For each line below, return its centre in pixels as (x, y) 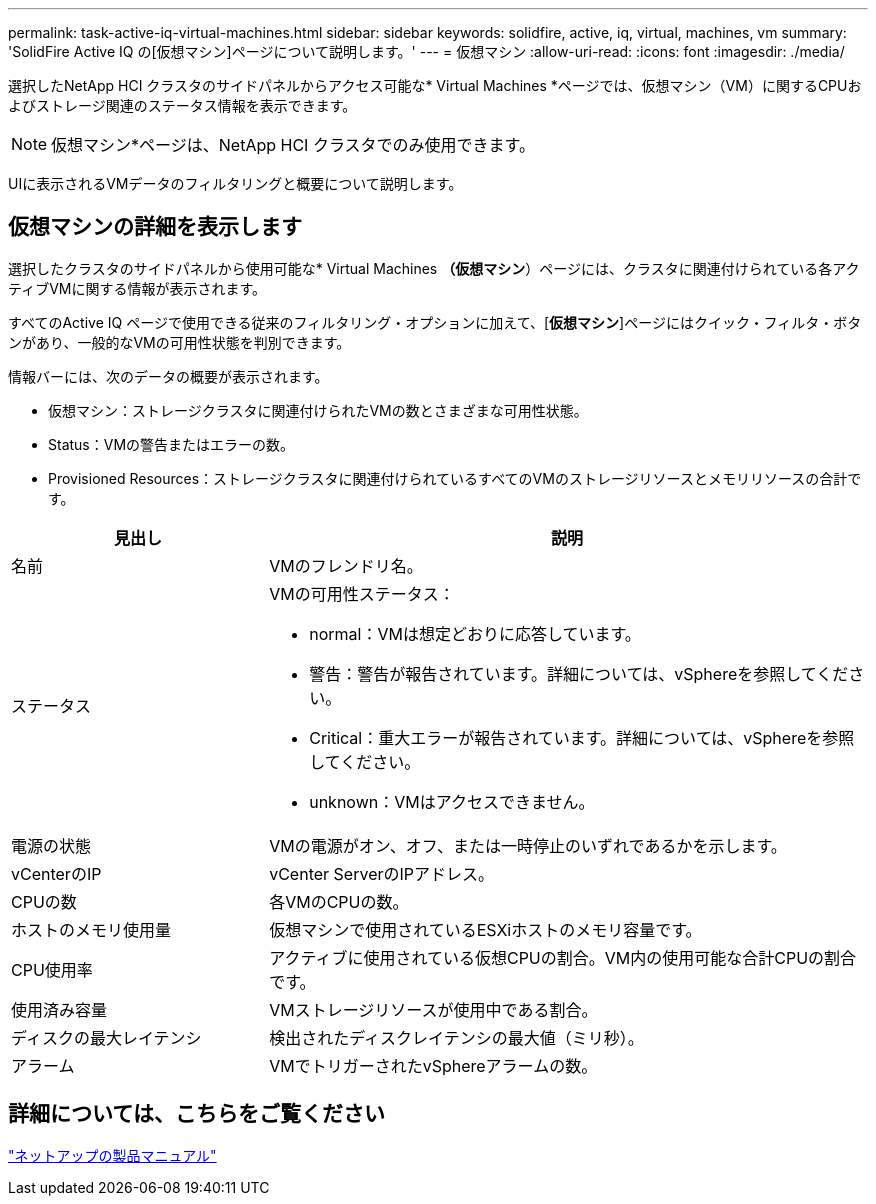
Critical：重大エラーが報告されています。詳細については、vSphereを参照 (582, 737)
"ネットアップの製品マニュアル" (112, 1155)
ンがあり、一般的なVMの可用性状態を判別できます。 (179, 342)
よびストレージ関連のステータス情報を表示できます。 (182, 105)
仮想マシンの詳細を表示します (155, 227)
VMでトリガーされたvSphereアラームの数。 (433, 1065)
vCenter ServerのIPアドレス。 (381, 873)
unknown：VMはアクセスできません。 (452, 801)
